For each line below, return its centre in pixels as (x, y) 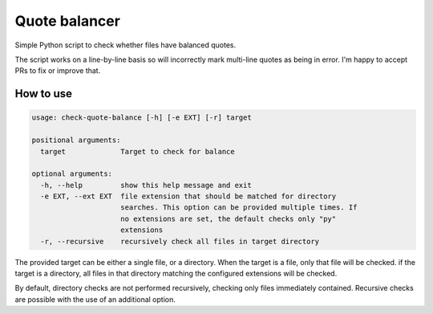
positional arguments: (76, 140)
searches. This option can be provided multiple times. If (239, 208)
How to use (43, 94)
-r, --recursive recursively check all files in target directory (180, 241)
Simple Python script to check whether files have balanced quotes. (125, 45)
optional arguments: (72, 174)
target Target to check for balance (138, 151)
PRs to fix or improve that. (58, 71)
